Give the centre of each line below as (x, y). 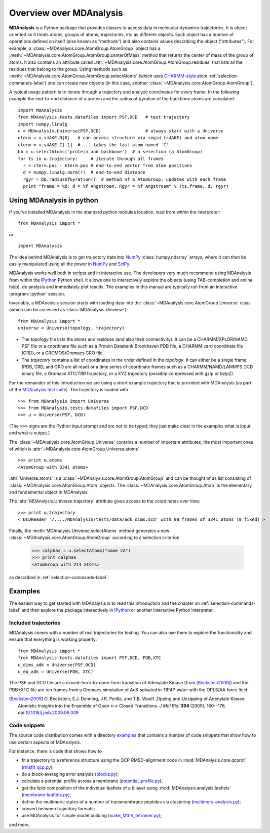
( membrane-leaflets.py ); (46, 795)
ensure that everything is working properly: (53, 639)
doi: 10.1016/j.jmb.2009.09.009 (48, 712)
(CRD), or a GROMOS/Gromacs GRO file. (63, 353)
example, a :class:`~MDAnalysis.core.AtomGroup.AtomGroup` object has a (85, 48)
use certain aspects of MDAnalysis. (45, 742)
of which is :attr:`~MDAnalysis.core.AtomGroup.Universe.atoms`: (75, 449)
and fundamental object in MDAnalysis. (49, 492)
